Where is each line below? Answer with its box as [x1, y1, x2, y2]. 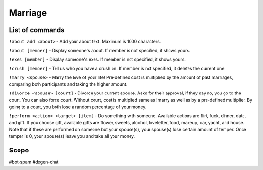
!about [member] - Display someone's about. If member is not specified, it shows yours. [9, 48, 190, 54]
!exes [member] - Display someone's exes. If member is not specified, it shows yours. [9, 57, 186, 62]
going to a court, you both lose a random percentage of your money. [9, 104, 147, 110]
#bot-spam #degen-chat [9, 159, 59, 165]
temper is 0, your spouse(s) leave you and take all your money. [9, 133, 135, 139]
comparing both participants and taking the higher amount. [9, 81, 128, 87]
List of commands [9, 26, 65, 34]
